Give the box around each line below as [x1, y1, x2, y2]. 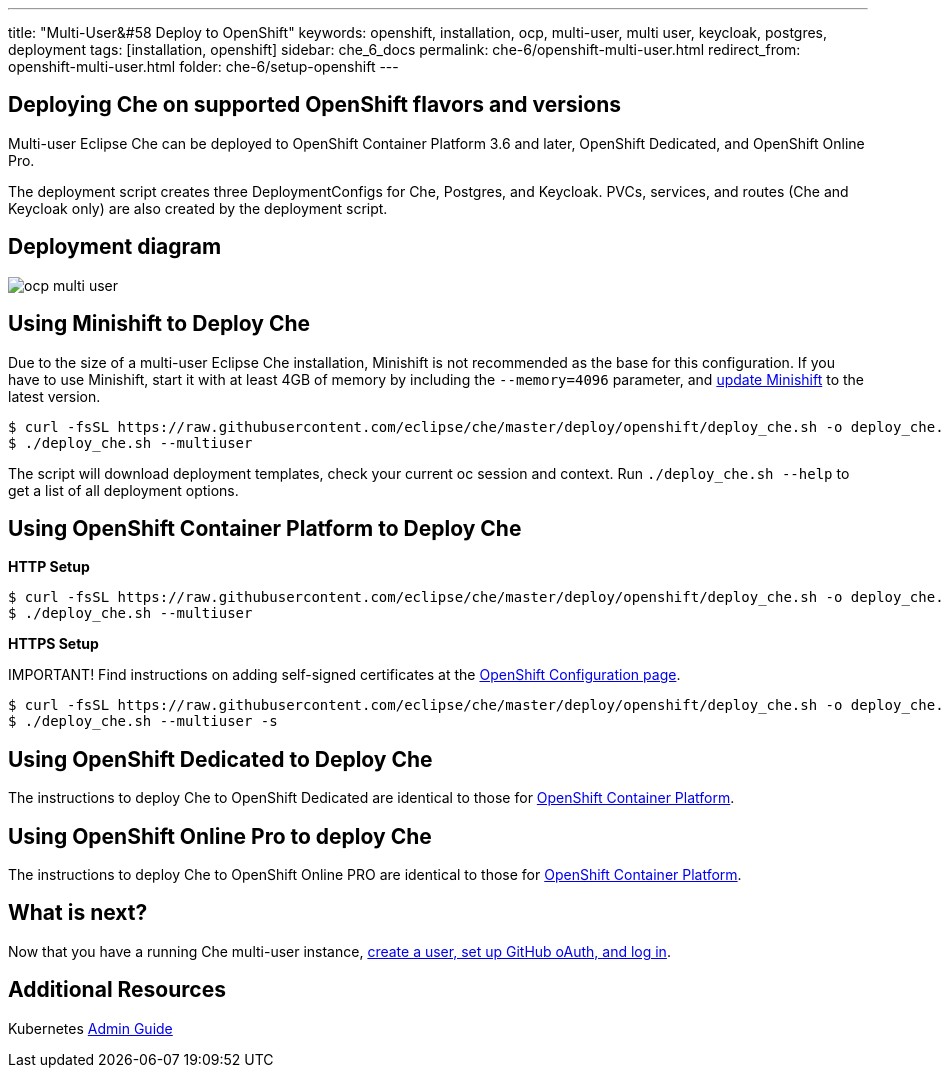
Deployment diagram [8, 234, 222, 260]
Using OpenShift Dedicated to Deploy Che [8, 746, 433, 772]
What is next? [8, 900, 148, 926]
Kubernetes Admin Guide [8, 1019, 173, 1037]
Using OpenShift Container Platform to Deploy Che [8, 515, 522, 541]
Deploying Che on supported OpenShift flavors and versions [8, 92, 622, 118]
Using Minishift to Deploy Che [8, 311, 311, 337]
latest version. [8, 387, 101, 405]
